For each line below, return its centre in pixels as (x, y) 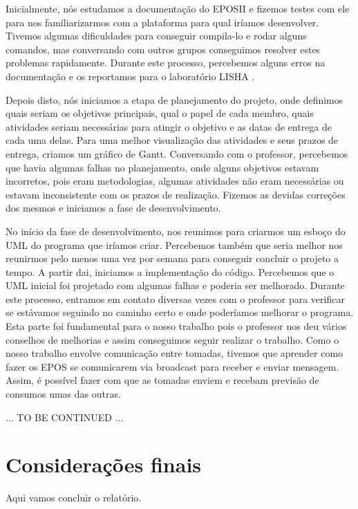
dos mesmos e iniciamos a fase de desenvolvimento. (113, 208)
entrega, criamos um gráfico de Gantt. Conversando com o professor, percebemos (177, 153)
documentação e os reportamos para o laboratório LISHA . (130, 76)
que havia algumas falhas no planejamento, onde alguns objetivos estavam (162, 167)
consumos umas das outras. (63, 394)
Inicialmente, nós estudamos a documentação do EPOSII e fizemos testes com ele (178, 8)
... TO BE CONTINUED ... (65, 417)
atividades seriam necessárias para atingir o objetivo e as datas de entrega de (169, 126)
